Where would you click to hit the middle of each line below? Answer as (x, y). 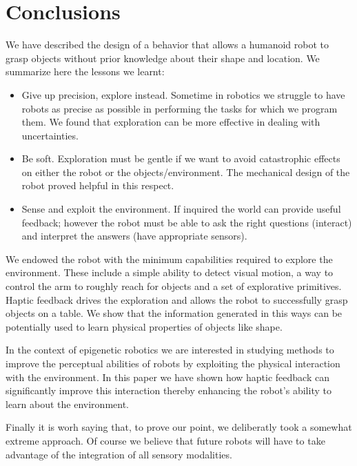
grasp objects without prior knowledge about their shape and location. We (163, 58)
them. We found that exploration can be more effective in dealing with (171, 122)
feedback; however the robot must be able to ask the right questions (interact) (187, 222)
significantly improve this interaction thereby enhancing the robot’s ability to (169, 390)
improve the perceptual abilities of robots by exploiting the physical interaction (173, 363)
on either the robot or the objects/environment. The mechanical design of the (186, 172)
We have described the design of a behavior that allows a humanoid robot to (167, 45)
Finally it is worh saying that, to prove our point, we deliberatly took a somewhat (179, 427)
